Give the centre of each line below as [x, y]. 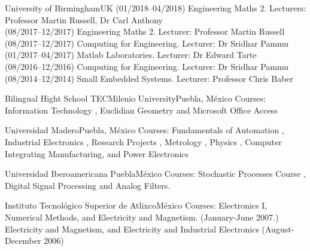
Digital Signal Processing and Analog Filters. [88, 185]
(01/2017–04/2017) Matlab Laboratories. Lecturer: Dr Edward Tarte [131, 55]
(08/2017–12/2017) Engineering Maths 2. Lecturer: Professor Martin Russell [145, 31]
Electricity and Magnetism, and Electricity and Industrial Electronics [132, 229]
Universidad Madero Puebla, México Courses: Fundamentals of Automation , [145, 130]
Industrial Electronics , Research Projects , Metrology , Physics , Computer [143, 141]
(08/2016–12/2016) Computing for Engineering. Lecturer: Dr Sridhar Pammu [147, 66]
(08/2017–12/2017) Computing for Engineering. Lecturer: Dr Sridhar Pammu [147, 43]
